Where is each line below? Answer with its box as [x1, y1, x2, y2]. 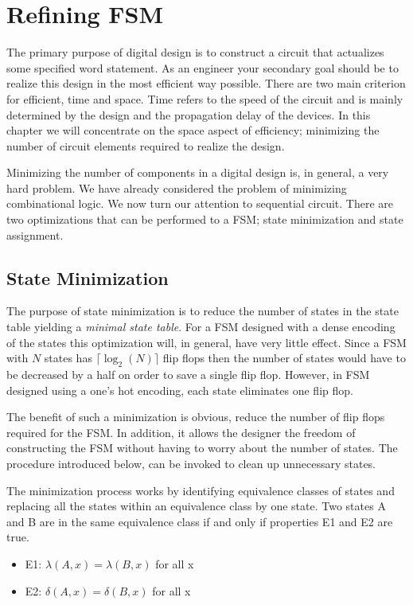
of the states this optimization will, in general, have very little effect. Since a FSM [6, 334, 407, 350]
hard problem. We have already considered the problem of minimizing [6, 179, 347, 196]
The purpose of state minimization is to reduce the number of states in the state [6, 302, 399, 319]
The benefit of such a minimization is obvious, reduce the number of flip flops [6, 408, 385, 425]
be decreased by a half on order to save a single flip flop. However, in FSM [6, 366, 370, 383]
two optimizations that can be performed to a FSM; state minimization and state [6, 211, 403, 228]
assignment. [6, 226, 64, 243]
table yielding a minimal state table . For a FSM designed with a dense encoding [6, 318, 395, 335]
